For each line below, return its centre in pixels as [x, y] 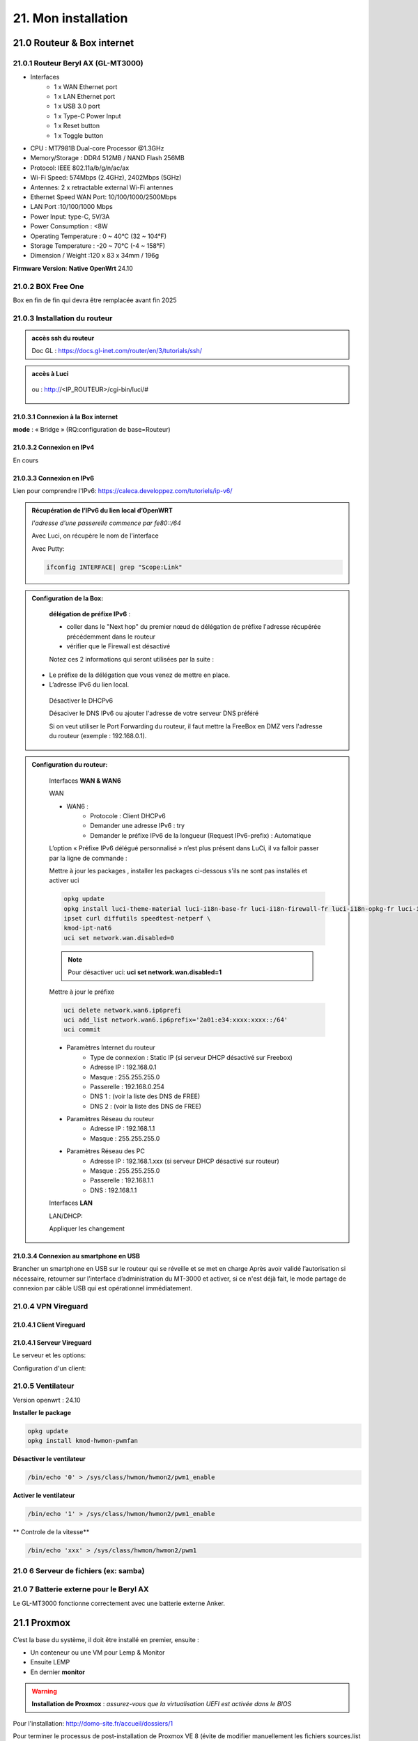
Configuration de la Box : [68, 598]
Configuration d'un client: [49, 1368]
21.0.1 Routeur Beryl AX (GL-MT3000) [78, 63]
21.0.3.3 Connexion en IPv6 [53, 478]
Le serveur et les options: [49, 1355]
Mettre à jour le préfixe [82, 992]
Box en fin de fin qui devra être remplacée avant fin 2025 [95, 300]
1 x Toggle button [79, 135]
